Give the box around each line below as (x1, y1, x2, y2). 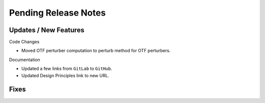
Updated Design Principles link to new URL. (21, 72, 109, 78)
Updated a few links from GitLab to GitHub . (21, 66, 112, 72)
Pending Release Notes (9, 7, 106, 18)
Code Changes (9, 39, 40, 45)
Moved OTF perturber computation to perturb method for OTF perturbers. (21, 48, 171, 54)
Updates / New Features (9, 26, 84, 34)
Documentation (9, 57, 40, 62)
